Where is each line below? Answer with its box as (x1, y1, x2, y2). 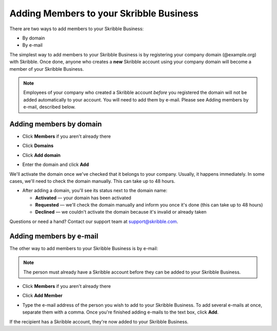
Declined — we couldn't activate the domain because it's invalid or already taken (35, 209, 207, 215)
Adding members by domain (9, 119, 102, 128)
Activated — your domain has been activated (35, 195, 132, 201)
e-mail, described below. (23, 104, 76, 110)
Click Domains (22, 142, 54, 149)
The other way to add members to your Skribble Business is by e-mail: (9, 245, 159, 251)
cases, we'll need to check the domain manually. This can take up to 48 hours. (9, 178, 175, 184)
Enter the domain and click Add (22, 161, 89, 168)
